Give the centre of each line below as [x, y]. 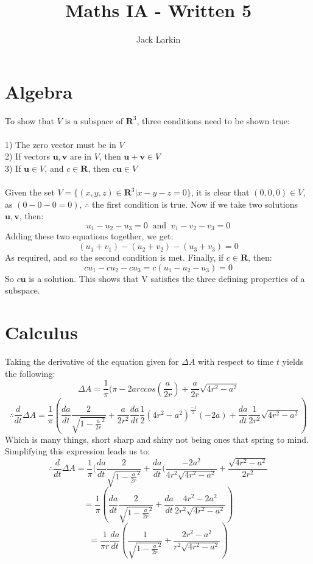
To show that [30, 120]
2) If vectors [27, 156]
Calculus [41, 332]
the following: [30, 373]
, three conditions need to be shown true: [213, 120]
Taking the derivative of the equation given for [92, 361]
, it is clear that [220, 192]
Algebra [39, 91]
